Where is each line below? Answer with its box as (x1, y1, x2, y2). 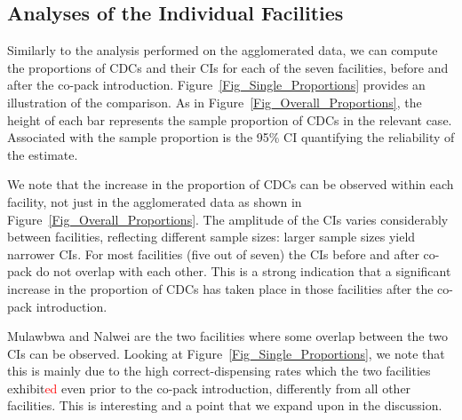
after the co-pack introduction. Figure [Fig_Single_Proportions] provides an (7, 75, 426, 94)
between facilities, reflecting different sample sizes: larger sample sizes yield (7, 227, 416, 246)
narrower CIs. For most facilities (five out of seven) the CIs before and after (7, 244, 419, 263)
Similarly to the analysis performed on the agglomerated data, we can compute (7, 41, 438, 59)
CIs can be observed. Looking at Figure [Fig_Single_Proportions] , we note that (7, 344, 445, 362)
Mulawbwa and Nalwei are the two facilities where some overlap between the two (7, 327, 449, 345)
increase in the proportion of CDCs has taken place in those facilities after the (7, 279, 434, 297)
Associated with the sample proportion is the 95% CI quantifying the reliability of (7, 128, 455, 147)
